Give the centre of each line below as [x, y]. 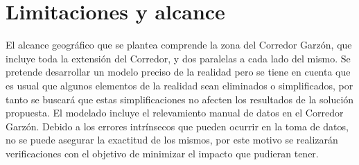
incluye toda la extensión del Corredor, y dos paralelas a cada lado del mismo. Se [178, 58]
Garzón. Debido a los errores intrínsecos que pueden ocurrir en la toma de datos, [177, 126]
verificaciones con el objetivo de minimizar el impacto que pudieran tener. [162, 153]
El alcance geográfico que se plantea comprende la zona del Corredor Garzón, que [179, 45]
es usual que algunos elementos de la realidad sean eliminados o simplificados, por [179, 85]
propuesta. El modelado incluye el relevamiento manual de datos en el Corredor [175, 113]
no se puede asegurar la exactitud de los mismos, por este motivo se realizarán [172, 140]
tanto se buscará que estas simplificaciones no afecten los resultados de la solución [180, 99]
